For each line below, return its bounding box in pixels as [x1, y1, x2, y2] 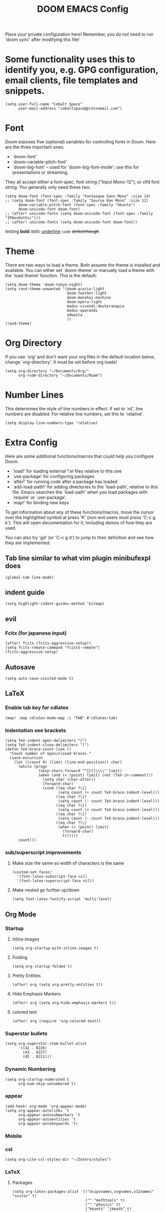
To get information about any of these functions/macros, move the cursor [5, 509, 154, 515]
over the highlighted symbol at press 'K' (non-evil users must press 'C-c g [5, 514, 156, 520]
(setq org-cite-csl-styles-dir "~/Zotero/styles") [5, 1157, 111, 1162]
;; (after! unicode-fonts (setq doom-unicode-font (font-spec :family [5, 211, 153, 216]
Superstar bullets [5, 1030, 48, 1037]
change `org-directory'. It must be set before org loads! [5, 359, 117, 365]
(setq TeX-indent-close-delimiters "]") [5, 742, 90, 747]
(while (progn [18, 764, 48, 769]
